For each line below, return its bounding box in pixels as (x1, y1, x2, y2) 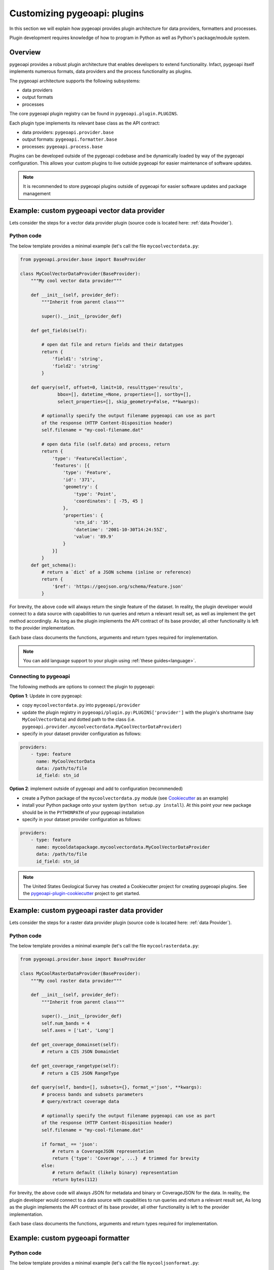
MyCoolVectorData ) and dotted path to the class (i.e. (22, 716, 135, 722)
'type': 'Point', (74, 491, 117, 497)
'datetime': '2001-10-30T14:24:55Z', (74, 526, 167, 532)
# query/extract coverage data (41, 1099, 119, 1104)
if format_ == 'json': (41, 1141, 98, 1147)
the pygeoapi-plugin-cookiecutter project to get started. (23, 891, 141, 897)
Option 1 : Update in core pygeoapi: (9, 692, 83, 698)
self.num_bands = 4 (41, 1020, 90, 1026)
